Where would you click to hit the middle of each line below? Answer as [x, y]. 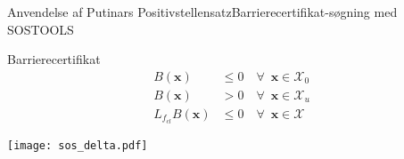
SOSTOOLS [41, 29]
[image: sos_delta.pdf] [78, 145]
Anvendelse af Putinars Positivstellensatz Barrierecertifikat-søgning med [202, 12]
